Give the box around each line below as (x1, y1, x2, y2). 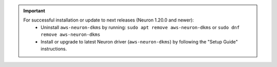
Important (23, 8, 46, 14)
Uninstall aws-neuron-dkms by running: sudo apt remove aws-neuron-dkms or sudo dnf (41, 24, 240, 30)
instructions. (41, 46, 67, 52)
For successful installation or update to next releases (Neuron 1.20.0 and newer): (23, 17, 194, 23)
